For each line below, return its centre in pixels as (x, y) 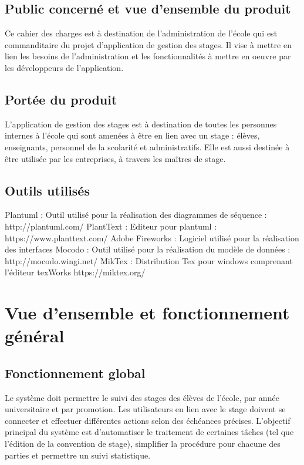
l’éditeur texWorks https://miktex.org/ (75, 272)
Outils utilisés (47, 190)
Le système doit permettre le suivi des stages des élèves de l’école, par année (142, 397)
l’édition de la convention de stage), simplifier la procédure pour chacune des (143, 444)
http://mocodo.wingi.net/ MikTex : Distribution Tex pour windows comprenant (149, 260)
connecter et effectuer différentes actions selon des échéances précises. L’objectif (148, 420)
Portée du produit (61, 99)
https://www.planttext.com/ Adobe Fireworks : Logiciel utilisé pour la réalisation (152, 237)
